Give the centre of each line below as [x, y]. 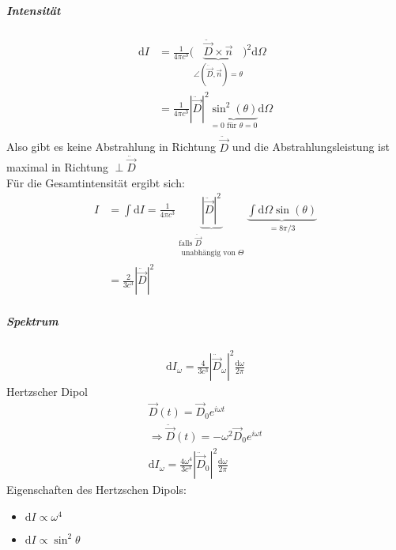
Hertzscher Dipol [47, 392]
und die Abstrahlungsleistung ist [311, 147]
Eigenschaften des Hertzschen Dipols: [96, 490]
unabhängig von [208, 252]
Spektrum [32, 320]
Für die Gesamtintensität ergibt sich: [96, 182]
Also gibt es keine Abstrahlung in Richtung [111, 147]
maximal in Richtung [57, 166]
